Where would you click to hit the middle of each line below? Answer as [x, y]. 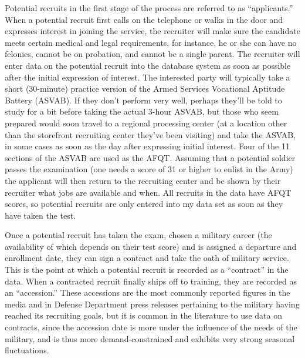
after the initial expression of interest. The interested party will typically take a [148, 77]
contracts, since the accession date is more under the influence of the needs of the [151, 327]
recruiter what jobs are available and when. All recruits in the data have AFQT [148, 192]
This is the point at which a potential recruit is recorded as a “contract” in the [147, 270]
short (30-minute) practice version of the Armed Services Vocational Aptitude [145, 88]
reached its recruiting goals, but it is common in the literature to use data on [143, 315]
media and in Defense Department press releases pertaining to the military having [152, 304]
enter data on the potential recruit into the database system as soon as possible [148, 65]
